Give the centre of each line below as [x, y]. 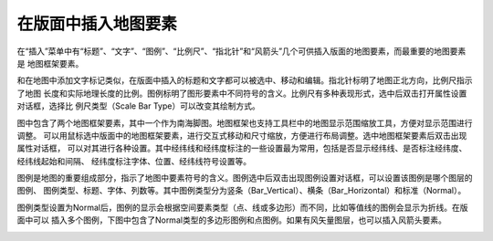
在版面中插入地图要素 [97, 24]
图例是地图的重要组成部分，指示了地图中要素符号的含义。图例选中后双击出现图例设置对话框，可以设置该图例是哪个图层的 [245, 178]
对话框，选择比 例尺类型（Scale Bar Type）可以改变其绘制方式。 [138, 106]
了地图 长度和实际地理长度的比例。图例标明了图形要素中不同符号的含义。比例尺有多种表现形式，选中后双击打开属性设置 [242, 93]
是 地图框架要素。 [50, 63]
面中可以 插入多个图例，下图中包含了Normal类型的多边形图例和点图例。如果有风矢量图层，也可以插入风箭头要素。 [231, 220]
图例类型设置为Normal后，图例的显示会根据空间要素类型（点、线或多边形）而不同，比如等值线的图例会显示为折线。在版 [242, 207]
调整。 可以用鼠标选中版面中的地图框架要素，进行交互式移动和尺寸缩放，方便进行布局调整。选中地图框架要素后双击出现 [242, 135]
